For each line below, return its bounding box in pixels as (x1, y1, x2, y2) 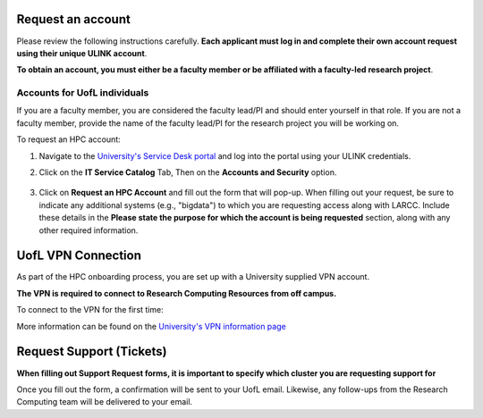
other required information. (38, 224, 139, 236)
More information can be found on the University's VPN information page (16, 321, 286, 331)
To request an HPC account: (16, 134, 121, 145)
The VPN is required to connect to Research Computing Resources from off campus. (16, 288, 337, 298)
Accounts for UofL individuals (16, 87, 149, 99)
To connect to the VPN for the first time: (16, 305, 165, 315)
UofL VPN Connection (16, 248, 142, 263)
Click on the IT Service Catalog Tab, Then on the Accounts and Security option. (38, 167, 337, 178)
